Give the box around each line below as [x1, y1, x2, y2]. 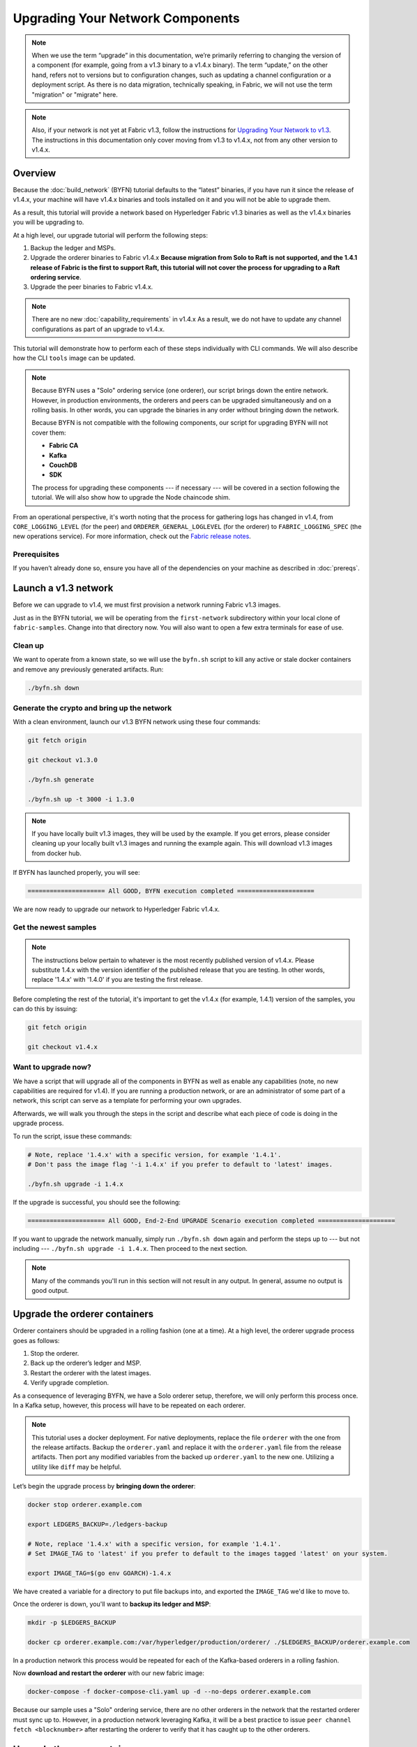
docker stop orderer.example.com [27, 1501, 142, 1509]
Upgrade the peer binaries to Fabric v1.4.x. [30, 283, 153, 291]
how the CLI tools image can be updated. [13, 354, 136, 363]
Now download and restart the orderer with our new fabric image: [13, 1669, 205, 1677]
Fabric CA [49, 441, 79, 450]
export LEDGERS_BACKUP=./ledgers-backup [27, 1521, 167, 1528]
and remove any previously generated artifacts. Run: [13, 665, 164, 674]
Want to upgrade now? [13, 1062, 92, 1072]
